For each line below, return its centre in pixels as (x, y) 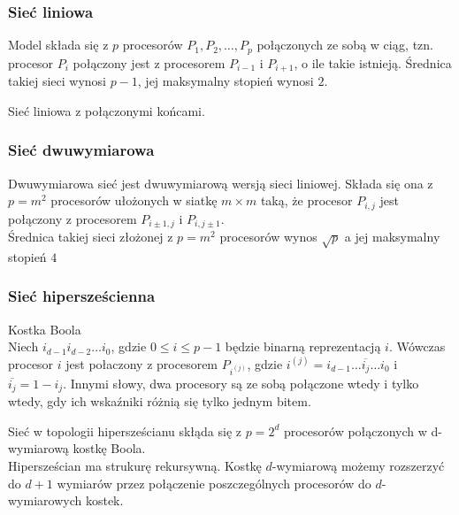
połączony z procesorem (73, 218)
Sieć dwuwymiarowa (81, 150)
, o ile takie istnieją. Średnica (373, 62)
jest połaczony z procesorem (142, 363)
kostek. (104, 500)
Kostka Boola (45, 329)
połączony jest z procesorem (149, 62)
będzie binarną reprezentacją (303, 346)
